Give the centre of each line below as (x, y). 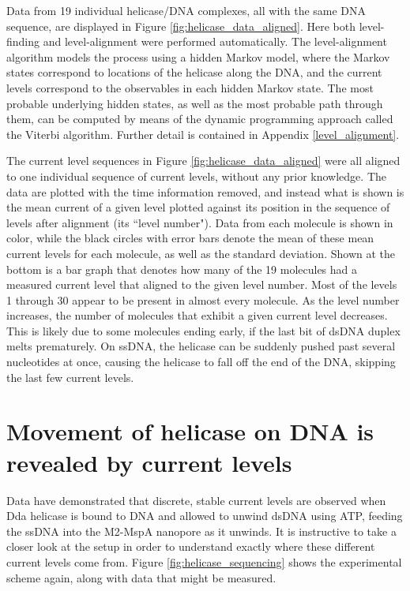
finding (23, 41)
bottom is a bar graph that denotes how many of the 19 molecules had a (182, 269)
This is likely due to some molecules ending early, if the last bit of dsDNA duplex (203, 330)
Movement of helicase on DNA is (190, 431)
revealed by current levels (149, 462)
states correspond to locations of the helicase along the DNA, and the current (194, 72)
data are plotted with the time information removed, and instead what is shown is (205, 191)
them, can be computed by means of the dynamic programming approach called (200, 119)
